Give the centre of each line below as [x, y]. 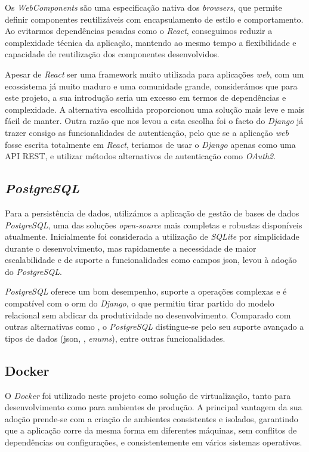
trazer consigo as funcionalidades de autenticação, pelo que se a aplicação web [147, 132]
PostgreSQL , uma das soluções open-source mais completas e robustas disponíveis [154, 225]
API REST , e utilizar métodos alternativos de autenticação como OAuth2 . [140, 156]
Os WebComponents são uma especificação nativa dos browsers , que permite [143, 7]
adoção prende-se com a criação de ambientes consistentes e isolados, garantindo [152, 418]
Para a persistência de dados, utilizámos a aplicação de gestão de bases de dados [152, 213]
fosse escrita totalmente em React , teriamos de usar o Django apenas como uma [150, 144]
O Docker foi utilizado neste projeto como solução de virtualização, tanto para [148, 395]
